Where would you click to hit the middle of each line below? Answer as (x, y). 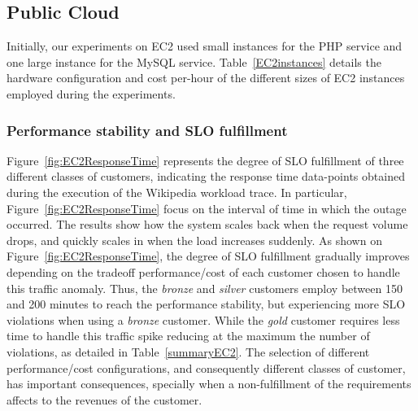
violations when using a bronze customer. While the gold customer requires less (203, 319)
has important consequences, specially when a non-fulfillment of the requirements (209, 384)
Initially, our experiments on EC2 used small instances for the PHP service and (205, 46)
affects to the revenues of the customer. (104, 399)
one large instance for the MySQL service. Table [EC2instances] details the (194, 61)
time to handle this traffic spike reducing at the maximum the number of (188, 336)
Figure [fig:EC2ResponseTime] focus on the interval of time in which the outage (207, 208)
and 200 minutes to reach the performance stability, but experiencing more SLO (206, 304)
